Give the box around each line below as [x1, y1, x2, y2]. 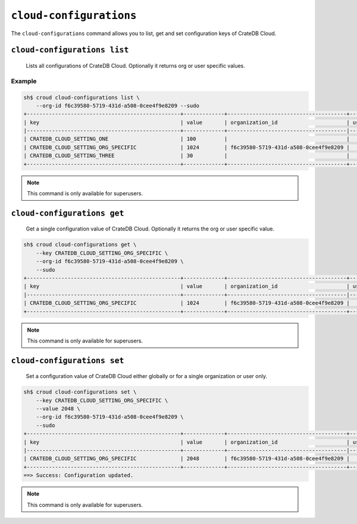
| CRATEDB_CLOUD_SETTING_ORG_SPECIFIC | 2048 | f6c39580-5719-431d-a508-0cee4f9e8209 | [23, 456, 350, 462]
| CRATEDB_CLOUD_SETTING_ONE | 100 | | [23, 136, 350, 142]
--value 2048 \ [36, 406, 80, 412]
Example [11, 77, 37, 85]
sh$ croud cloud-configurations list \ [23, 94, 140, 101]
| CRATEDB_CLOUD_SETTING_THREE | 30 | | [23, 152, 350, 159]
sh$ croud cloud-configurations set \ [23, 389, 137, 395]
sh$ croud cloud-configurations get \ [23, 241, 137, 248]
